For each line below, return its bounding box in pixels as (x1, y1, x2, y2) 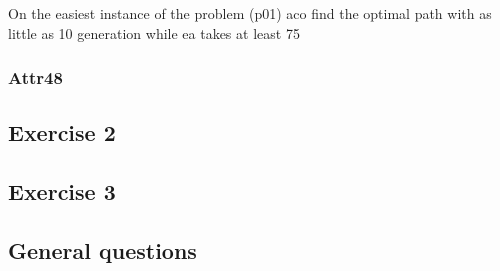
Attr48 (8, 65, 63, 90)
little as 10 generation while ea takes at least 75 (8, 22, 300, 43)
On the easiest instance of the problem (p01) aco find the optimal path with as (8, 3, 492, 23)
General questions (8, 234, 197, 265)
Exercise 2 (8, 117, 116, 148)
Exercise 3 (8, 176, 116, 207)
